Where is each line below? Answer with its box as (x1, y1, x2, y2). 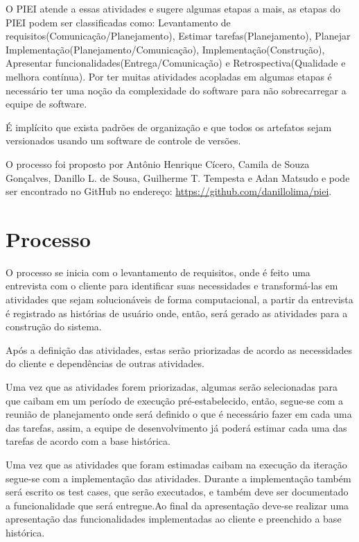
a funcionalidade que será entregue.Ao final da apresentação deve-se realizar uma (6, 498, 349, 512)
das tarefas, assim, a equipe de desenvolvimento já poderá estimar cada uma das (6, 420, 347, 434)
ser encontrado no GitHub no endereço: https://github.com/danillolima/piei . (6, 184, 332, 198)
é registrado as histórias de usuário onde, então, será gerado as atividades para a (6, 305, 348, 320)
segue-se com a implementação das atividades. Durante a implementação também (6, 471, 351, 485)
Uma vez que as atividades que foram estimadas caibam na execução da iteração (6, 457, 347, 471)
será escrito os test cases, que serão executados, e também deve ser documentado (6, 484, 349, 499)
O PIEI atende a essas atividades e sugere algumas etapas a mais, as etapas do (6, 1, 340, 15)
